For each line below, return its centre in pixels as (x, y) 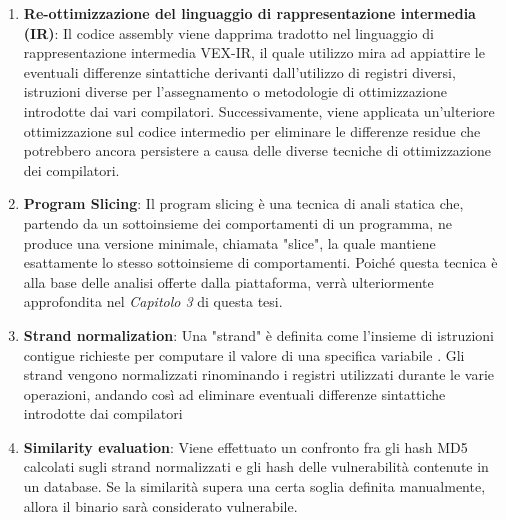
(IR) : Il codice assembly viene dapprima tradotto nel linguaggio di (228, 32)
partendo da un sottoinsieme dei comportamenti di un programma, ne (237, 222)
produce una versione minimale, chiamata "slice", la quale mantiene (229, 242)
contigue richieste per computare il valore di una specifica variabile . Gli (244, 354)
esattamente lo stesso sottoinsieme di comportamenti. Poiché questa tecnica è (260, 262)
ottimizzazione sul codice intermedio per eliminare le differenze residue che (252, 130)
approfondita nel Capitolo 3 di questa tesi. (153, 301)
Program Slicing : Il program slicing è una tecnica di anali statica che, (243, 203)
